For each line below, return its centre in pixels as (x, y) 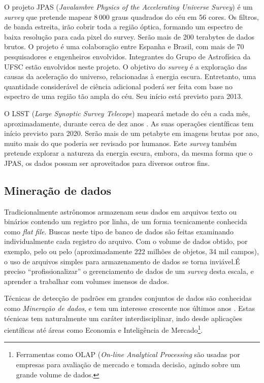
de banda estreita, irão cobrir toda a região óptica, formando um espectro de (123, 27)
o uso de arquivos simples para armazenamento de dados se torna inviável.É (122, 261)
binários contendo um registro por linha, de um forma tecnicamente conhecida (126, 221)
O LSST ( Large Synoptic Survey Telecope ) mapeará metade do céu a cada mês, (127, 113)
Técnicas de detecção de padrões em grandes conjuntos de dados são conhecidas (128, 298)
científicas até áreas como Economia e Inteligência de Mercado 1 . (104, 329)
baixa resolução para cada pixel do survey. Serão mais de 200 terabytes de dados (129, 36)
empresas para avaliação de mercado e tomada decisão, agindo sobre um (128, 364)
